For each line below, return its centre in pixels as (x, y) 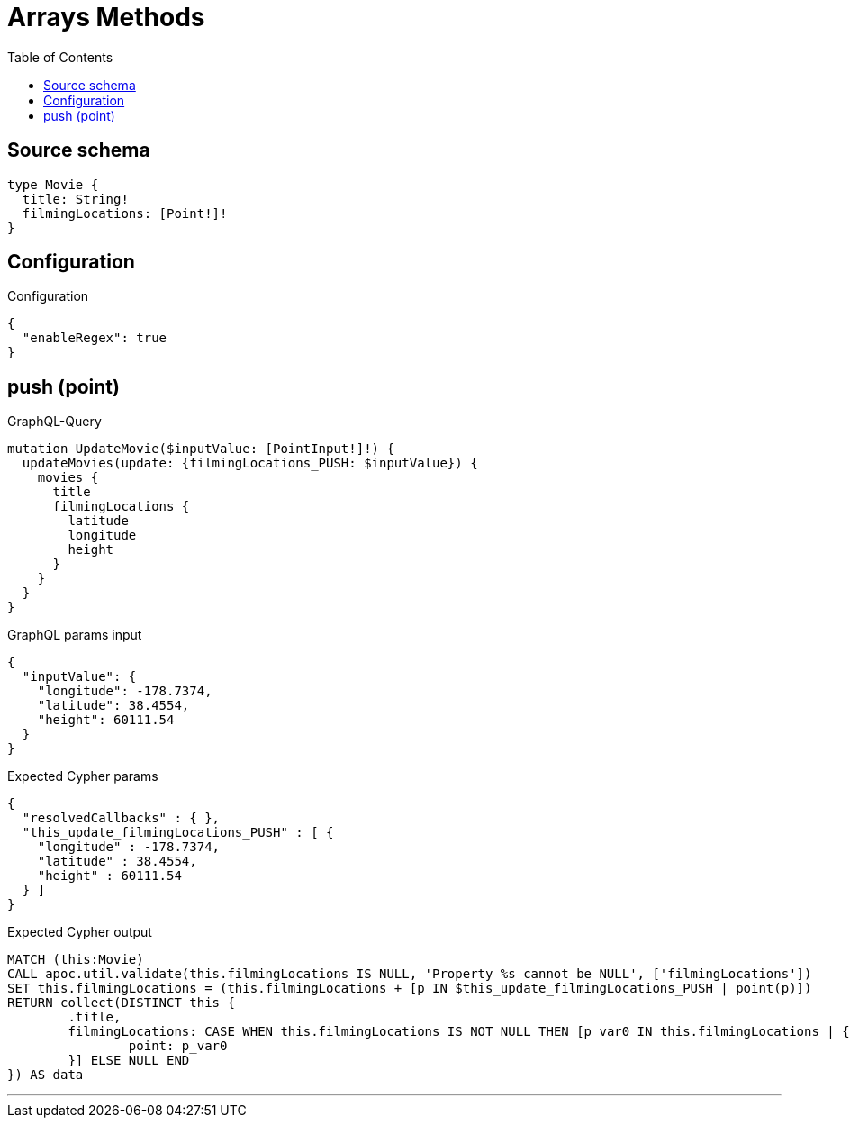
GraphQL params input (75, 635)
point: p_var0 (178, 1046)
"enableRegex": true (95, 338)
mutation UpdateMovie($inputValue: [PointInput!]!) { (201, 449)
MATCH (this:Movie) (76, 960)
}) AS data (45, 1075)
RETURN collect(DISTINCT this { (121, 1003)
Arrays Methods (106, 17)
